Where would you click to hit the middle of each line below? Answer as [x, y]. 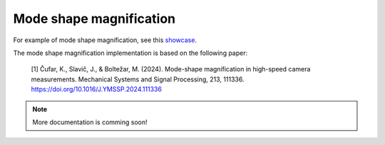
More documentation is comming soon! [90, 122]
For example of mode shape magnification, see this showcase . [105, 40]
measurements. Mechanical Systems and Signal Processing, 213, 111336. [138, 79]
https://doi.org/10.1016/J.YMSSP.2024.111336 [96, 89]
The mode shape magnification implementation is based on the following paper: [130, 53]
